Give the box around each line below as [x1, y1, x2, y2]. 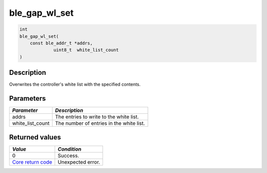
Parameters [9, 94, 46, 103]
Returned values [9, 133, 61, 141]
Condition [57, 145, 82, 152]
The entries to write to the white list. [55, 113, 139, 120]
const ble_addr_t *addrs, [30, 40, 93, 46]
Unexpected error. [57, 158, 100, 165]
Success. [57, 152, 79, 159]
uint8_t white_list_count [53, 47, 119, 53]
